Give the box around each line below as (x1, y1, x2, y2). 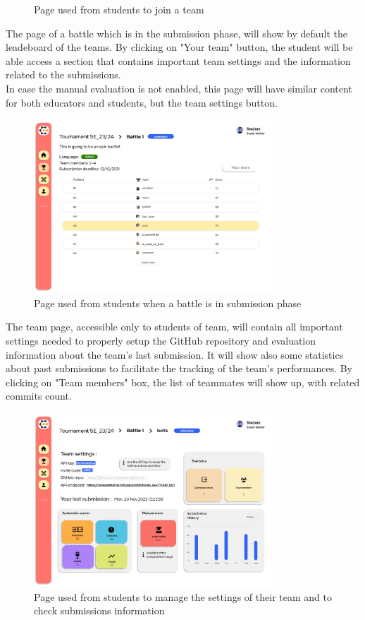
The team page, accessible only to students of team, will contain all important (6, 319, 343, 334)
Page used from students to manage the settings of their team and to (34, 589, 332, 604)
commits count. (6, 388, 72, 403)
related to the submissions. (6, 67, 121, 82)
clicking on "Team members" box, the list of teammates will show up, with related (6, 374, 360, 389)
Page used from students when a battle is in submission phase (34, 295, 302, 310)
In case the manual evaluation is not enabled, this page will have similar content (6, 81, 352, 95)
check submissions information (34, 603, 165, 618)
